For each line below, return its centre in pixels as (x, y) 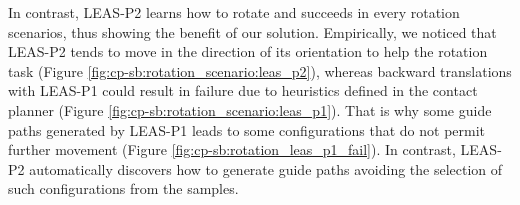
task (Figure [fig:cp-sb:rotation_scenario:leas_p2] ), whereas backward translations (260, 70)
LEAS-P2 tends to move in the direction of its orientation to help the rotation (248, 51)
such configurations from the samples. (123, 188)
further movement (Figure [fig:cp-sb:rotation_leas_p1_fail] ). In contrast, (232, 149)
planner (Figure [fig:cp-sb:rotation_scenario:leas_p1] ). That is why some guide (250, 109)
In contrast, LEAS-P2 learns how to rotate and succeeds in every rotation (234, 12)
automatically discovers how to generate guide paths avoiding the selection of (266, 168)
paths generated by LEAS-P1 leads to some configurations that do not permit (247, 129)
